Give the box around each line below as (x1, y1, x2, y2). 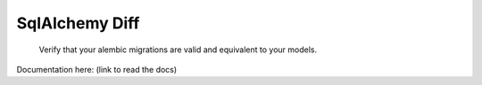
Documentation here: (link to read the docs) (16, 64, 178, 74)
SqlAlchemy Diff (16, 13, 140, 33)
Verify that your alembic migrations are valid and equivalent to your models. (38, 44, 317, 55)
